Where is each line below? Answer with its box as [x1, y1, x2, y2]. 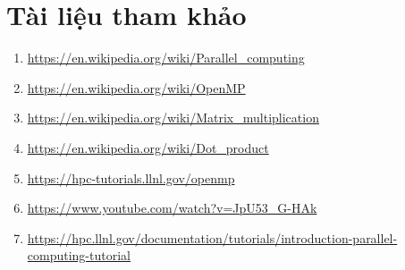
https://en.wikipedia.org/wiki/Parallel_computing [27, 48, 305, 67]
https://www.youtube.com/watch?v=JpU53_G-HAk [27, 198, 317, 217]
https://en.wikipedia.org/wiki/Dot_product [27, 138, 269, 156]
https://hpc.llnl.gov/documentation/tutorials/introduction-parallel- [27, 228, 398, 247]
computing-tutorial [27, 246, 131, 265]
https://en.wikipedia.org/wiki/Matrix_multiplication [27, 108, 319, 127]
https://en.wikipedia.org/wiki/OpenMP [27, 78, 246, 97]
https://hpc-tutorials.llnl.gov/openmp [27, 168, 235, 187]
